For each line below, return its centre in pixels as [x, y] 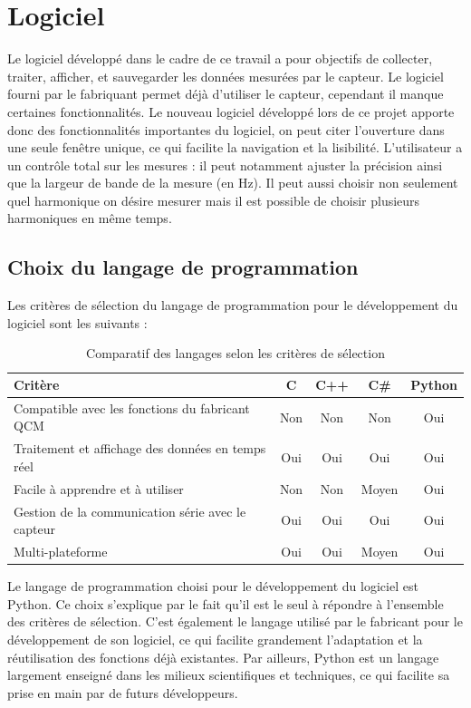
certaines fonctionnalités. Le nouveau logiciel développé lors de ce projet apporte [231, 111]
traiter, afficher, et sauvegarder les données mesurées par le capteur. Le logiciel [226, 76]
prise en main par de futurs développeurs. [123, 692]
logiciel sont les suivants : [77, 322]
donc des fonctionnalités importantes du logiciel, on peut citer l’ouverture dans [226, 129]
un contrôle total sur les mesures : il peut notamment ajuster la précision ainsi [225, 165]
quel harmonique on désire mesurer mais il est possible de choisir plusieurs [214, 200]
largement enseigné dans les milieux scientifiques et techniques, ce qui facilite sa [229, 675]
